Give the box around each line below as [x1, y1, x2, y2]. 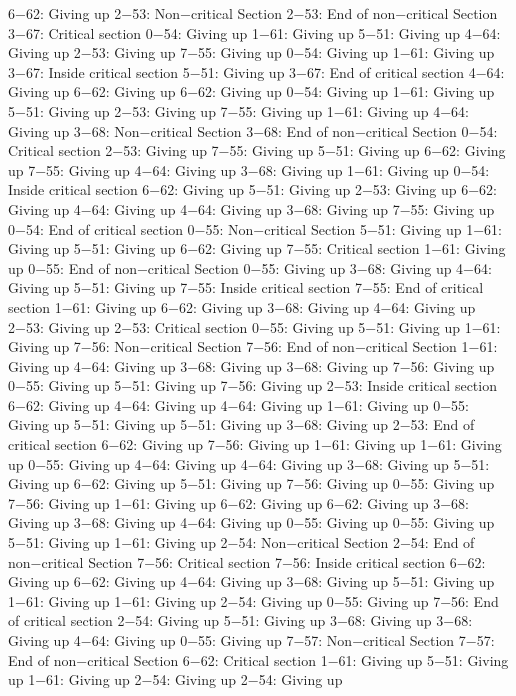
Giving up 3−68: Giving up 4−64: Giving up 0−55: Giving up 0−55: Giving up [8, 512, 495, 533]
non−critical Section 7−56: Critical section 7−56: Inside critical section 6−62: [8, 551, 486, 572]
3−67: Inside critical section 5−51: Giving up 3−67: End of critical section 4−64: [8, 61, 505, 82]
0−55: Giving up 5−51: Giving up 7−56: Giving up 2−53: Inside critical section [8, 375, 497, 396]
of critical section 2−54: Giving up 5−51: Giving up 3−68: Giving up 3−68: [8, 610, 473, 631]
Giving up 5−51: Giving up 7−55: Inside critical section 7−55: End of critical [8, 277, 484, 298]
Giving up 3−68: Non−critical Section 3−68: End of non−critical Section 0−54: [8, 120, 498, 141]
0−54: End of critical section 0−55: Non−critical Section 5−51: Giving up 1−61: [8, 218, 502, 239]
